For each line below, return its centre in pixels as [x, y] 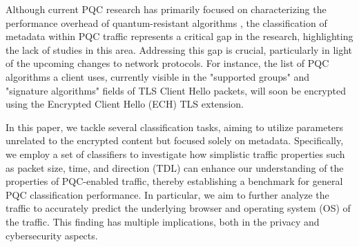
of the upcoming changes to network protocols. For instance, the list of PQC [167, 63]
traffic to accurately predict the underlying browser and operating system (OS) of [178, 208]
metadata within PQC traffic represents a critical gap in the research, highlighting [179, 36]
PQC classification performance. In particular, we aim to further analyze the [167, 194]
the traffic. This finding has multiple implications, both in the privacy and [163, 221]
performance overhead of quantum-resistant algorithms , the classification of [166, 22]
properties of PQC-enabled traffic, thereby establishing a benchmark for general [174, 181]
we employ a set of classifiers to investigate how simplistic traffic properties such [175, 154]
